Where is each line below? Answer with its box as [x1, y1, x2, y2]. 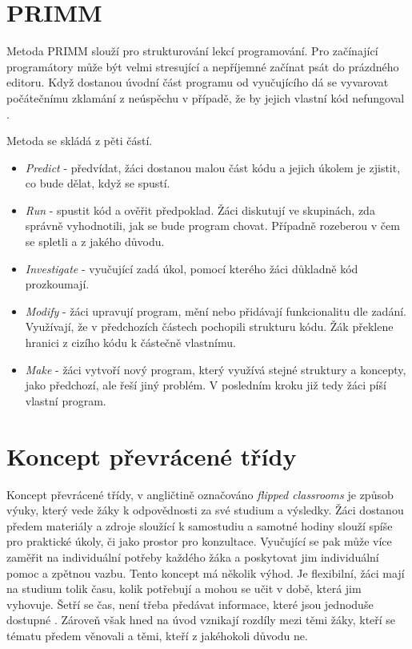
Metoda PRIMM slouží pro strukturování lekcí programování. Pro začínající [6, 42, 378, 59]
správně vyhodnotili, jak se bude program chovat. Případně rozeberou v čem [25, 217, 400, 234]
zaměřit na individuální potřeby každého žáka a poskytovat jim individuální [6, 548, 379, 565]
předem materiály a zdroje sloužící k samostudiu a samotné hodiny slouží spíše [6, 517, 393, 534]
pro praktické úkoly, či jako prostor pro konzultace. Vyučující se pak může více [6, 533, 392, 550]
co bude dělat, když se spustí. [25, 175, 170, 191]
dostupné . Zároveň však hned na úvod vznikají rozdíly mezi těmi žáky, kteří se [6, 611, 396, 628]
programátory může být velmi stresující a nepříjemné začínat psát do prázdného [6, 58, 399, 75]
